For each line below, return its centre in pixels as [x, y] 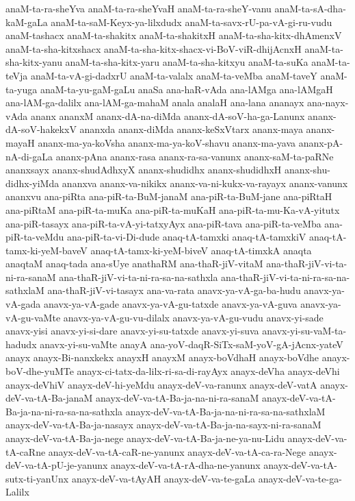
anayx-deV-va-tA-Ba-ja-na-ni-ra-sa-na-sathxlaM [225, 411]
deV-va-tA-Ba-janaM [49, 398]
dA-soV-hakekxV [41, 129]
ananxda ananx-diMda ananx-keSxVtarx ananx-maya [191, 129]
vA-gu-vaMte [33, 317]
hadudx [21, 344]
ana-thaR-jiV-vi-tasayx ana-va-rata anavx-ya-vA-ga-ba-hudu [174, 290]
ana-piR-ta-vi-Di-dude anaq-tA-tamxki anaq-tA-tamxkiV [187, 237]
